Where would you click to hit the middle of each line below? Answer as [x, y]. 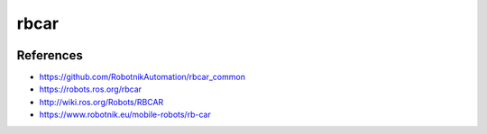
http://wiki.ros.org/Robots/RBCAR [101, 102]
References [50, 55]
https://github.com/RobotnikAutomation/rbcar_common [142, 77]
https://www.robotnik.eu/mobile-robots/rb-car [125, 115]
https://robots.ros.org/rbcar [91, 89]
